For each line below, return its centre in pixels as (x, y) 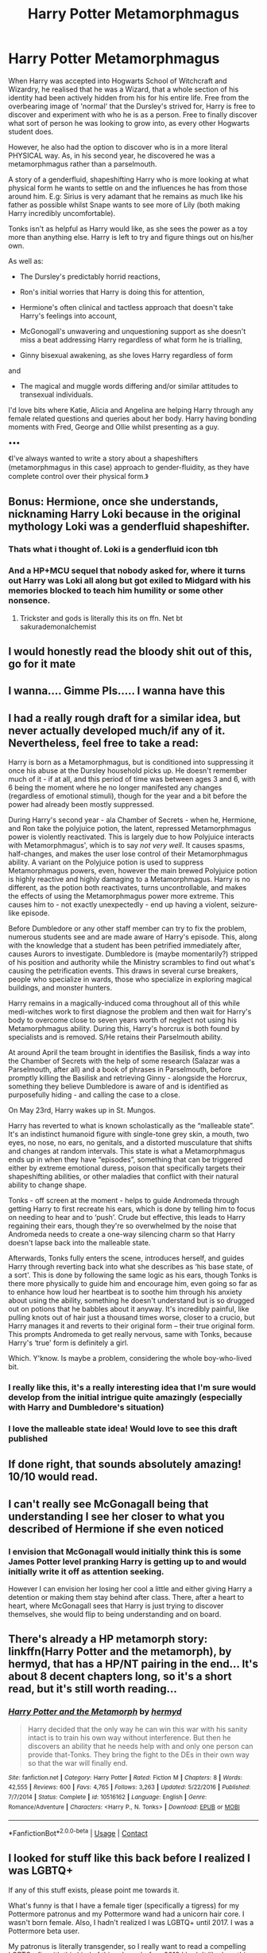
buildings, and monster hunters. (60, 988)
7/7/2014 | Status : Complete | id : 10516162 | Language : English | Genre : (108, 1798)
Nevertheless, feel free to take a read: (104, 743)
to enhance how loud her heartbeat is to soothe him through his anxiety (125, 1292)
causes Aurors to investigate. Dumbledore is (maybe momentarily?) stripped (133, 954)
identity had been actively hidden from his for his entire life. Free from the (129, 97)
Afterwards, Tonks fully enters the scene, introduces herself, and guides (126, 1258)
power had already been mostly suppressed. (81, 805)
